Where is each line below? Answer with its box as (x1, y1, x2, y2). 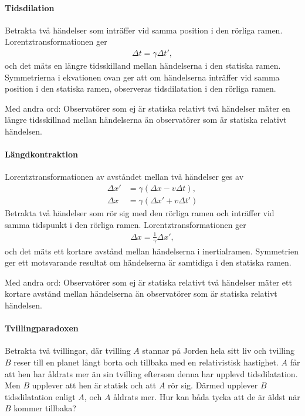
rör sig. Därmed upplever (168, 379, 258, 391)
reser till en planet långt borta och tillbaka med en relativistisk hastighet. (13, 355, 279, 368)
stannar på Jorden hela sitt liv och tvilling (142, 344, 294, 357)
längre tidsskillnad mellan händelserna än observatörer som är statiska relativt (5, 113, 287, 126)
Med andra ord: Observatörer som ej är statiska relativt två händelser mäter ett (5, 276, 292, 288)
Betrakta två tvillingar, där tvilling (5, 344, 131, 357)
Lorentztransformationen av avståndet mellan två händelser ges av (5, 170, 244, 183)
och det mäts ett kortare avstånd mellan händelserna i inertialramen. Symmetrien (5, 244, 299, 257)
